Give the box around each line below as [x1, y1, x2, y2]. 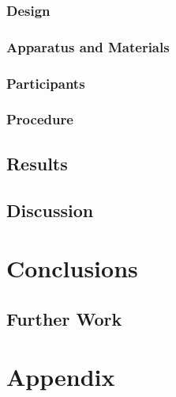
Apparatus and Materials [6, 36, 170, 56]
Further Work [6, 306, 122, 330]
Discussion [6, 197, 94, 222]
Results [6, 151, 68, 175]
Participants [6, 73, 85, 93]
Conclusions [6, 252, 138, 284]
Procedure [6, 109, 73, 129]
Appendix [6, 361, 115, 393]
